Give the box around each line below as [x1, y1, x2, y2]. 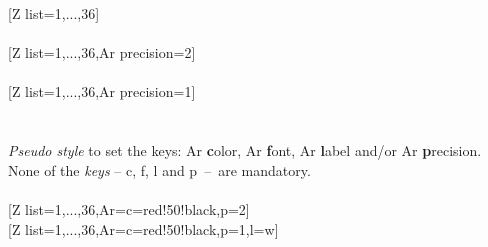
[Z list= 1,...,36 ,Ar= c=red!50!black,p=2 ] [8, 198, 250, 219]
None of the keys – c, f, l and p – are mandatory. [8, 159, 311, 180]
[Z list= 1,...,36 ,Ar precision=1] [8, 81, 196, 102]
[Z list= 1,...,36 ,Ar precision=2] [8, 42, 196, 63]
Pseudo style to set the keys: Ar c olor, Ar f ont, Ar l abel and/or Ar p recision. [8, 140, 482, 161]
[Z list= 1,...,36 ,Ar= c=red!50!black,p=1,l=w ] [8, 218, 279, 239]
